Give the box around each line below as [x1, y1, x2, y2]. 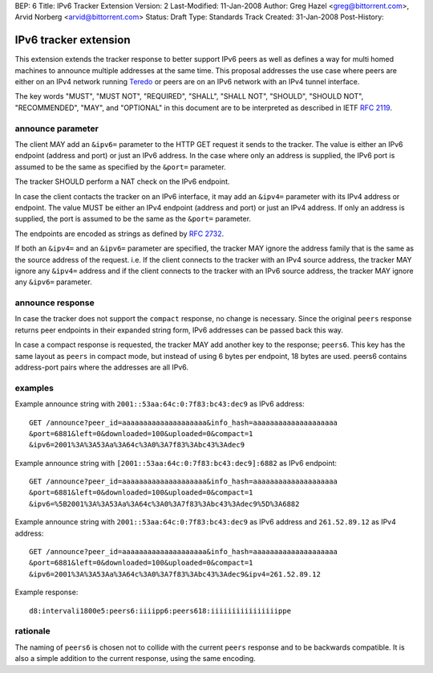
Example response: [14, 587, 79, 598]
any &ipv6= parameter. [14, 277, 92, 287]
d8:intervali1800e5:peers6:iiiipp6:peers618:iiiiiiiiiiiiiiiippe [29, 606, 292, 615]
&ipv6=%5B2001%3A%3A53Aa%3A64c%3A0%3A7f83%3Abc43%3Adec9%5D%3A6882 [29, 499, 300, 508]
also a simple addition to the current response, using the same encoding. [14, 654, 256, 663]
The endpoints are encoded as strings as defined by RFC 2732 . [14, 229, 225, 239]
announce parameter [14, 123, 99, 134]
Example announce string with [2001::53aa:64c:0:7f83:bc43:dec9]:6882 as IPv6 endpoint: [14, 458, 337, 467]
